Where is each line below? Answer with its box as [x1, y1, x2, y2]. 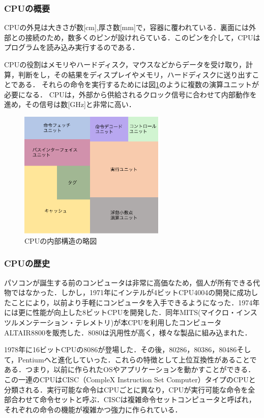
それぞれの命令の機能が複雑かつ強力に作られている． [4, 404, 182, 414]
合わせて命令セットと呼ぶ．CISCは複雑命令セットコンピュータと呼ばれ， [11, 394, 256, 405]
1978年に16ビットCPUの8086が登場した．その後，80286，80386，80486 [4, 344, 237, 355]
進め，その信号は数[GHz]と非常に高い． [4, 99, 136, 110]
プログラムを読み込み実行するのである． [4, 42, 139, 53]
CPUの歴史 [4, 257, 50, 270]
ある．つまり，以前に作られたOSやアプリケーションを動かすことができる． [4, 364, 255, 375]
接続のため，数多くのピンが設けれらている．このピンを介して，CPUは [25, 32, 260, 42]
